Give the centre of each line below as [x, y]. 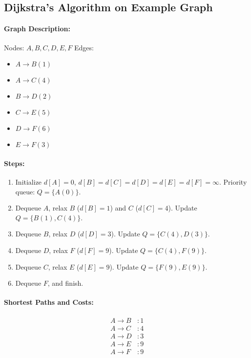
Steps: [14, 163]
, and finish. [65, 283]
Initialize [29, 181]
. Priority [233, 181]
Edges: [84, 47]
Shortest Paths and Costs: [49, 302]
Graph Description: [37, 29]
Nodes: [14, 47]
